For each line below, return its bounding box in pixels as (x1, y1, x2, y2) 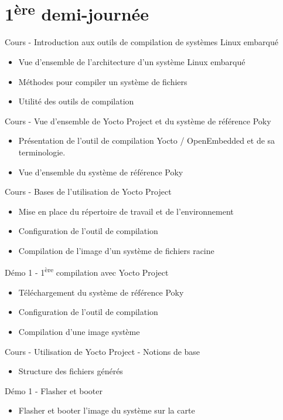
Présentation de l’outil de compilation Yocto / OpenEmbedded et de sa (18, 134, 275, 147)
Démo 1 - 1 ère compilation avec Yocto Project (5, 265, 169, 279)
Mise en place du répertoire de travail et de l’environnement (18, 205, 234, 217)
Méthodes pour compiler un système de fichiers (18, 75, 187, 87)
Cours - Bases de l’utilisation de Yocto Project (5, 185, 172, 198)
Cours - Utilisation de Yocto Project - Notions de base (5, 345, 200, 357)
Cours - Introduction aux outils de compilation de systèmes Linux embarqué (5, 36, 278, 48)
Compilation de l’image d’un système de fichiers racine (18, 244, 214, 256)
